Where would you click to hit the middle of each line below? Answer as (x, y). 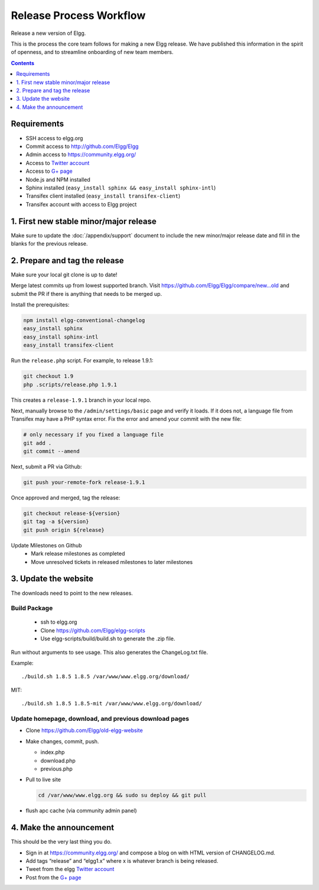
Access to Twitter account (58, 163)
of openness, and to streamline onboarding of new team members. (92, 52)
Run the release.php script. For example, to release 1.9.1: (82, 360)
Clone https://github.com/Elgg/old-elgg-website (84, 730)
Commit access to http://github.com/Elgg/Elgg (82, 146)
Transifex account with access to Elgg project (81, 204)
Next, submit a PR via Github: (46, 467)
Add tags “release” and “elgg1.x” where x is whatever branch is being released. (122, 860)
